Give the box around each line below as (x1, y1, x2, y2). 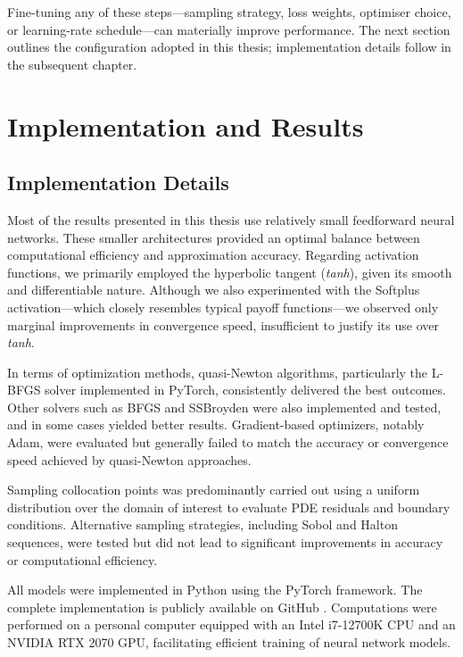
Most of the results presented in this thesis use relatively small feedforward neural (7, 210, 455, 229)
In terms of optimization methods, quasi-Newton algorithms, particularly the (7, 362, 428, 381)
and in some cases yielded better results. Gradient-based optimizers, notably (7, 415, 425, 434)
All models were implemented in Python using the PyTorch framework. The (7, 580, 423, 599)
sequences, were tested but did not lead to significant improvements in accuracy (7, 533, 443, 552)
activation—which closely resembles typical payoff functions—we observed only (7, 297, 439, 316)
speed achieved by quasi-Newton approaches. (7, 450, 252, 469)
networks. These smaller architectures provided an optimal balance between (7, 228, 420, 246)
